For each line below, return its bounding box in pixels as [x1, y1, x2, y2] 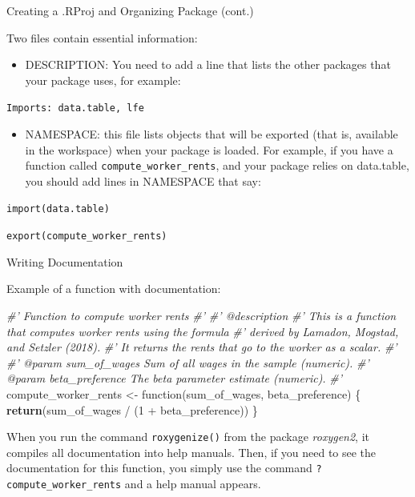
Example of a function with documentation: [6, 280, 221, 297]
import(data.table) [6, 203, 110, 215]
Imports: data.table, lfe [6, 102, 144, 114]
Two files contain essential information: [6, 29, 198, 46]
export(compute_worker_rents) [6, 230, 167, 242]
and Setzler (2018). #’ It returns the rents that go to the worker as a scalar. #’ [6, 339, 397, 355]
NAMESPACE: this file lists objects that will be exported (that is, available [25, 126, 398, 142]
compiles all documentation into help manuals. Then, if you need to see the [6, 443, 377, 460]
